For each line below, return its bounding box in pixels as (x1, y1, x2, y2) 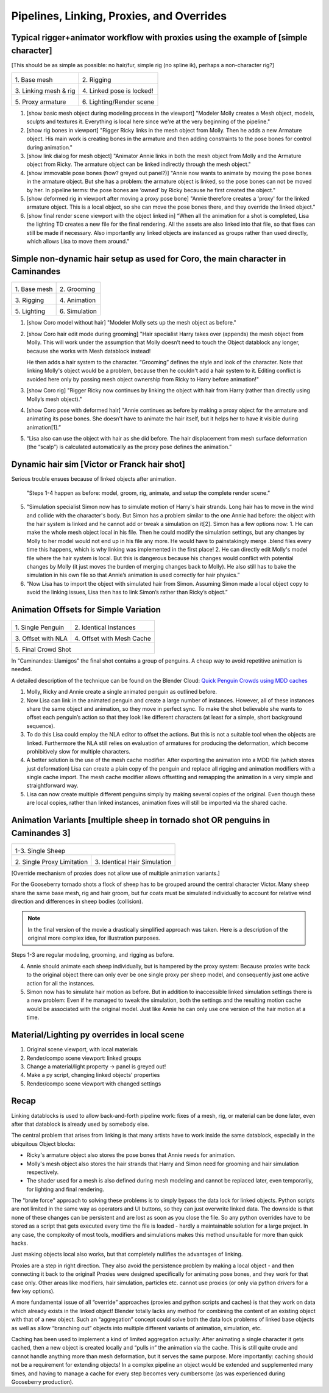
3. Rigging (15, 296, 44, 304)
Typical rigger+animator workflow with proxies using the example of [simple (11, 32, 308, 43)
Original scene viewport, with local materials (26, 1046, 138, 1053)
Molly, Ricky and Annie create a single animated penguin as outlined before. (26, 688, 218, 696)
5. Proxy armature (15, 98, 66, 106)
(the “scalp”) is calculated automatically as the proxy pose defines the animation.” (26, 443, 232, 451)
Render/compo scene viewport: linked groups (26, 1054, 141, 1062)
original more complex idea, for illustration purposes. (27, 934, 161, 942)
